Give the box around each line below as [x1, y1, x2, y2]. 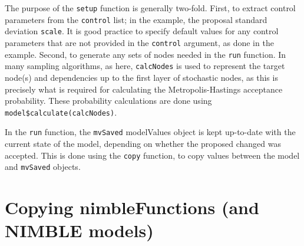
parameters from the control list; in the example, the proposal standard [5, 13, 267, 25]
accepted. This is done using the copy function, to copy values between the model [5, 149, 300, 161]
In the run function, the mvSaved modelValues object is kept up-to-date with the [5, 126, 296, 138]
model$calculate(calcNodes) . [5, 106, 117, 118]
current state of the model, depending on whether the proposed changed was [5, 137, 281, 150]
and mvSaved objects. [5, 160, 81, 173]
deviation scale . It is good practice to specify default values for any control [5, 25, 279, 37]
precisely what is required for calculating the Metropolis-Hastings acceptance [5, 83, 283, 95]
